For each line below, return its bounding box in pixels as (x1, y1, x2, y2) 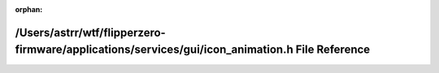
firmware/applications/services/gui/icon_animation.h (15, 43, 293, 57)
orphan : (15, 5, 43, 14)
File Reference (295, 43, 371, 57)
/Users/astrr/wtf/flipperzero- (15, 25, 166, 40)
